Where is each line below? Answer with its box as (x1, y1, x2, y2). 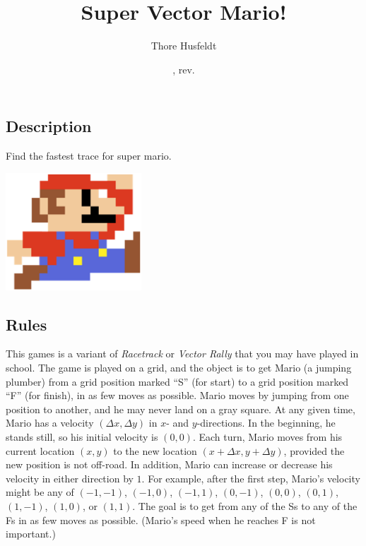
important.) (6, 526, 56, 541)
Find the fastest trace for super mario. (6, 148, 172, 163)
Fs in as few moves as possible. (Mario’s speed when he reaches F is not (6, 512, 316, 527)
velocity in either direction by (6, 470, 134, 485)
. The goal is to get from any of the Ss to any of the (132, 499, 358, 514)
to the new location (113, 443, 197, 458)
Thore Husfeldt (150, 38, 217, 53)
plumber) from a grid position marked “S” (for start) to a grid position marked (6, 374, 349, 388)
